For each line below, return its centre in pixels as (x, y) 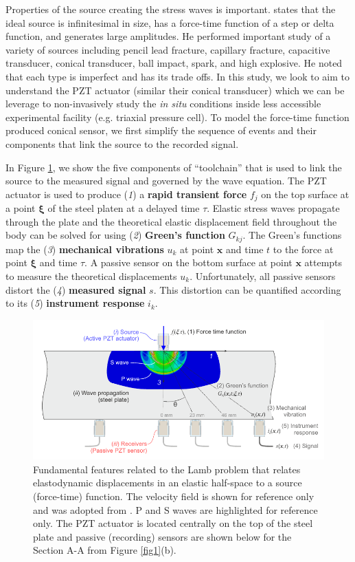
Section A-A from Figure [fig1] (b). (105, 550)
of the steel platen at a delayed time (124, 208)
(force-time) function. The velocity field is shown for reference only (174, 496)
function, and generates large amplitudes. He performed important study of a (168, 36)
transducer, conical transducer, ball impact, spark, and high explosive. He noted (174, 63)
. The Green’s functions (292, 235)
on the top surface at (305, 194)
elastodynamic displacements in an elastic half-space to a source (168, 483)
